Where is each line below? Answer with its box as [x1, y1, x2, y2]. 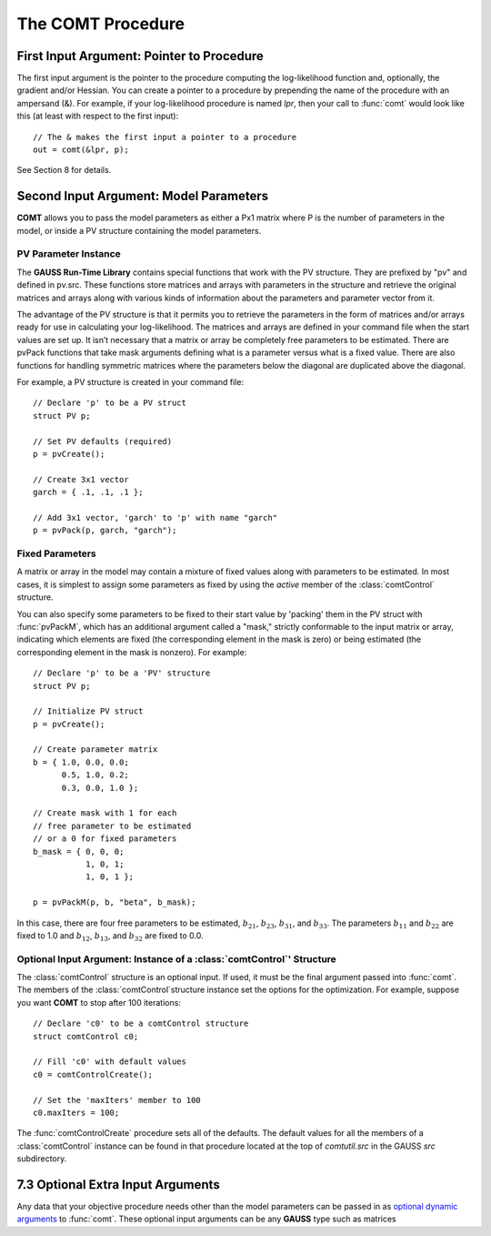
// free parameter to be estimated [33, 820, 192, 831]
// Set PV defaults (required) [33, 436, 173, 446]
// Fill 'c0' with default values [33, 1057, 186, 1067]
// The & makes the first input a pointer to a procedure [33, 132, 297, 142]
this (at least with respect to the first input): [16, 110, 179, 122]
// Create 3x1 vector [33, 474, 129, 484]
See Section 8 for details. [16, 165, 112, 176]
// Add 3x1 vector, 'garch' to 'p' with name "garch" [33, 512, 277, 522]
